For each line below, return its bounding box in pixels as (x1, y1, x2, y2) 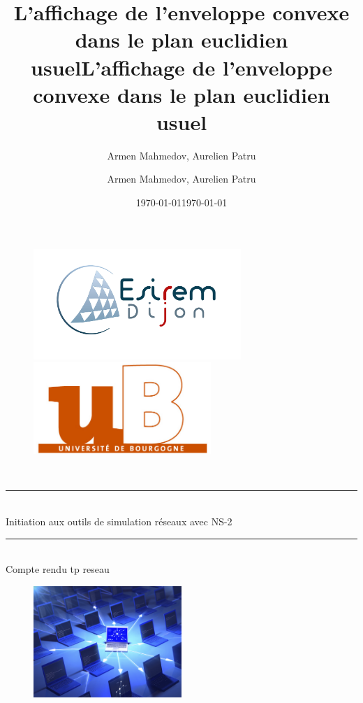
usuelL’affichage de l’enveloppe (31, 52, 332, 81)
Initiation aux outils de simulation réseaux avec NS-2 (6, 513, 232, 528)
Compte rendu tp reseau (6, 562, 110, 576)
